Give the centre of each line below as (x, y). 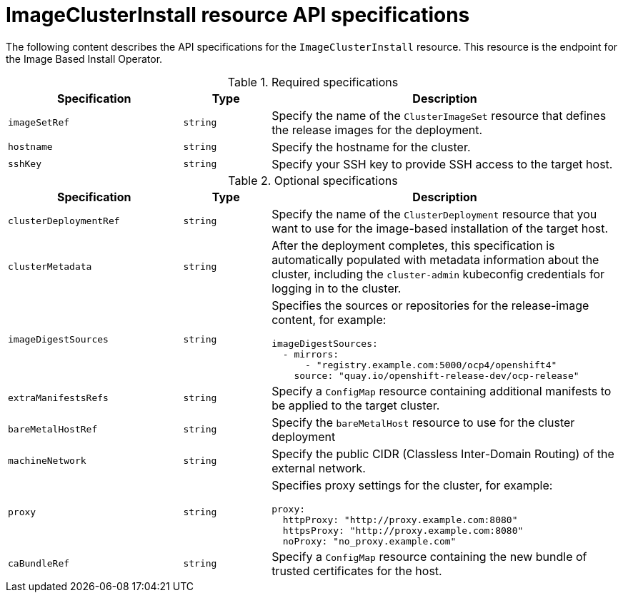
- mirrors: (311, 354)
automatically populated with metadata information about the (435, 259)
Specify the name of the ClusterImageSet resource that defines (439, 115)
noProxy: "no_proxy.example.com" (369, 541)
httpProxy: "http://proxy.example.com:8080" (400, 520)
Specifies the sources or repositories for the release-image (430, 305)
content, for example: (329, 319)
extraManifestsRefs (58, 398)
